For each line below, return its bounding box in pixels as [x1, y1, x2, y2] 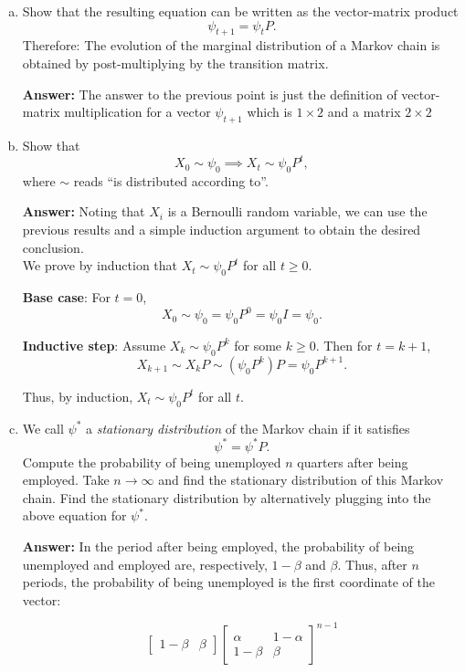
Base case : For [22, 288, 111, 307]
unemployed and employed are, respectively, [22, 554, 268, 573]
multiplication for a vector [64, 102, 211, 121]
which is [247, 102, 292, 121]
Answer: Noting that [22, 202, 145, 221]
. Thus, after [337, 554, 407, 573]
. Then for [315, 335, 373, 354]
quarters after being [297, 452, 408, 471]
